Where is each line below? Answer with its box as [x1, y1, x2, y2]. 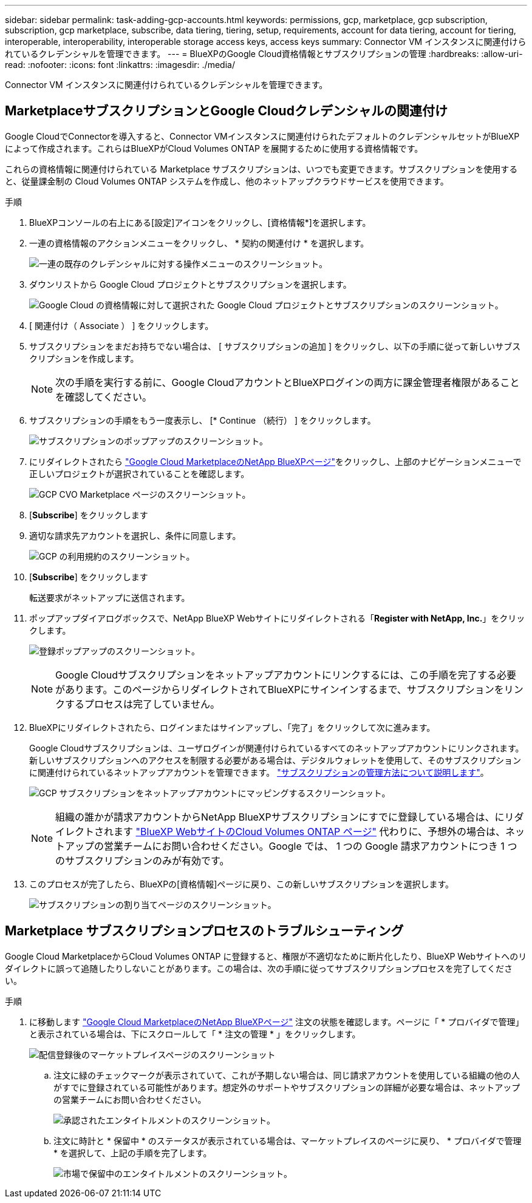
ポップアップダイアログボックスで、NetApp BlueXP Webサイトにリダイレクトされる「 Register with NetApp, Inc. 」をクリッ [29, 612, 525, 623]
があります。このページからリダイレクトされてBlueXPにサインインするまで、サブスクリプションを [55, 683, 504, 696]
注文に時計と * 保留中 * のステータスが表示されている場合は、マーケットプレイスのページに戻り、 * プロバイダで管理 [53, 1135, 522, 1146]
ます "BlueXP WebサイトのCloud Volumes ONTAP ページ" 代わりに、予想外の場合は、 [114, 825, 505, 838]
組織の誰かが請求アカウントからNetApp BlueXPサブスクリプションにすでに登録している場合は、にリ [55, 810, 514, 823]
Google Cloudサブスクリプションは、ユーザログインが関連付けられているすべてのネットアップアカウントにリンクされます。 [29, 742, 524, 753]
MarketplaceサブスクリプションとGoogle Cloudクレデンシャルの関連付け [5, 103, 448, 119]
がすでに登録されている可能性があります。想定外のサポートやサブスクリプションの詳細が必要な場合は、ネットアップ [53, 1082, 520, 1093]
